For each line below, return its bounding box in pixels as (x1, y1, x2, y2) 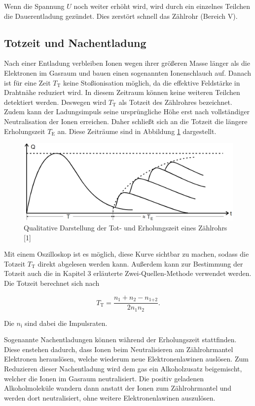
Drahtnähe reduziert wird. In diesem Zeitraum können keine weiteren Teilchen (4, 87, 240, 97)
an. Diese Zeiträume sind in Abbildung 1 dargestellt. (57, 126, 217, 136)
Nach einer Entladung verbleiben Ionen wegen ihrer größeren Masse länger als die (4, 58, 250, 68)
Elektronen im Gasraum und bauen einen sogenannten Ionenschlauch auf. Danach (4, 67, 251, 78)
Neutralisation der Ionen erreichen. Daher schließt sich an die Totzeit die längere (4, 116, 248, 126)
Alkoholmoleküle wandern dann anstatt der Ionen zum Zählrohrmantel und (4, 383, 232, 393)
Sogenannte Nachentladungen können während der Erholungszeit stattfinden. (4, 334, 237, 345)
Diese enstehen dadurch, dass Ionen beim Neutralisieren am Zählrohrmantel (4, 344, 233, 354)
